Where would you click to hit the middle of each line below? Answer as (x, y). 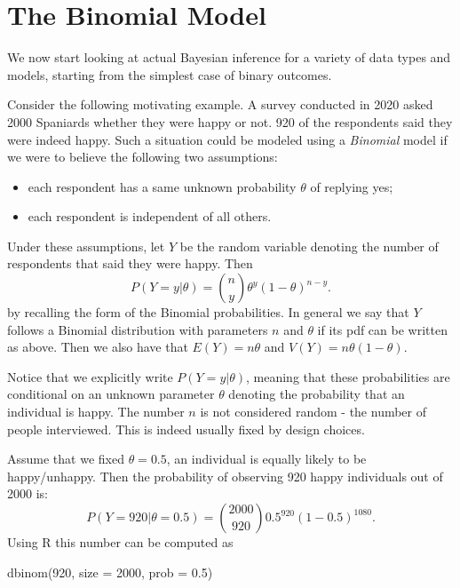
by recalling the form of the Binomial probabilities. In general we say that (208, 312)
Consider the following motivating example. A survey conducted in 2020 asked (220, 104)
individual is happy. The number (96, 412)
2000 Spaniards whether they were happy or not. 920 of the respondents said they (230, 121)
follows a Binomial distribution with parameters (138, 329)
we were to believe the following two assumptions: (143, 157)
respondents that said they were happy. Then (130, 263)
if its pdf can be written (382, 329)
